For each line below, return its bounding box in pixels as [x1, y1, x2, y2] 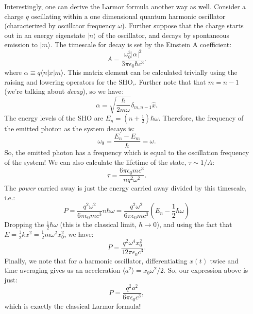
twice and [210, 255, 239, 265]
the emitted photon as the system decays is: [4, 123, 135, 134]
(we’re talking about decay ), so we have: [4, 86, 123, 96]
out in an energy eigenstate [4, 30, 85, 40]
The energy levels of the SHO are [4, 113, 103, 123]
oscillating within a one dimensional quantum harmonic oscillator [31, 11, 226, 21]
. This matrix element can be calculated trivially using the [63, 67, 237, 77]
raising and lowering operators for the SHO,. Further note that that [4, 76, 206, 87]
